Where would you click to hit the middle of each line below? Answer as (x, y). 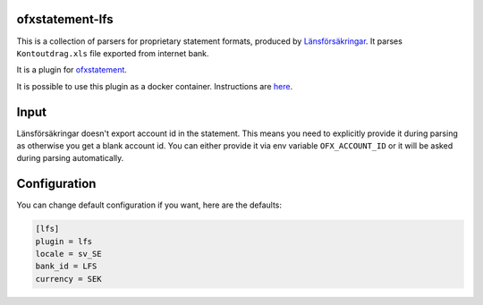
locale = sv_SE (68, 254)
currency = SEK (68, 279)
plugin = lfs (64, 241)
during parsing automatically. (70, 158)
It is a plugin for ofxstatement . (72, 70)
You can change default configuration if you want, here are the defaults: (149, 205)
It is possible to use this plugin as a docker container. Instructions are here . (155, 86)
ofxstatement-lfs (65, 19)
